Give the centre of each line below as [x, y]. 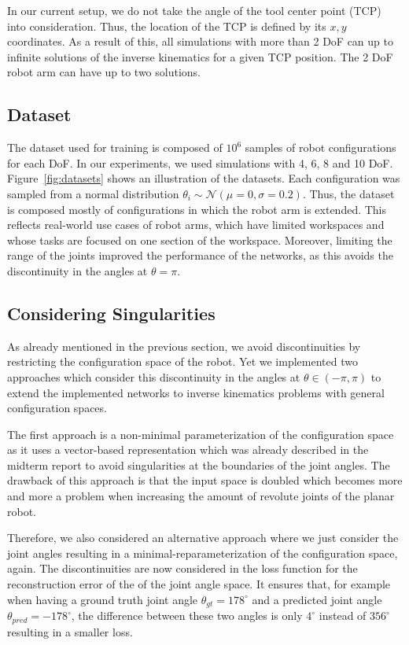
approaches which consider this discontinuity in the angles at [154, 376]
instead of [343, 616]
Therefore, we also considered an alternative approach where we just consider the [203, 538]
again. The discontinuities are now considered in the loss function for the [182, 568]
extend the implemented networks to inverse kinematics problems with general [196, 392]
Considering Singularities [111, 313]
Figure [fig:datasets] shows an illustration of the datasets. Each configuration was [204, 178]
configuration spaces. [57, 408]
